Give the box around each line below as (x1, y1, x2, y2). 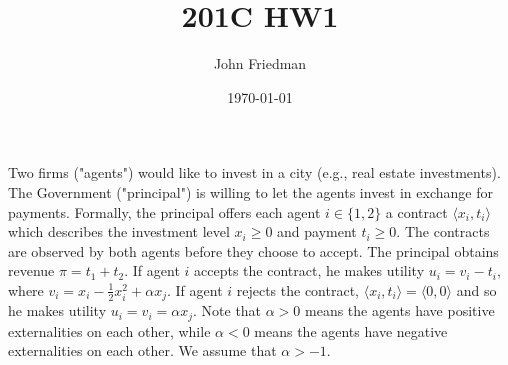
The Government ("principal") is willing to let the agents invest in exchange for (8, 181, 493, 202)
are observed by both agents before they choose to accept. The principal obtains (8, 240, 499, 261)
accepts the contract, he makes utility (194, 260, 425, 281)
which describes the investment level (8, 221, 230, 242)
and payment (277, 221, 357, 242)
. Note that (193, 300, 262, 321)
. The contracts (396, 221, 490, 242)
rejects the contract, (236, 279, 360, 300)
